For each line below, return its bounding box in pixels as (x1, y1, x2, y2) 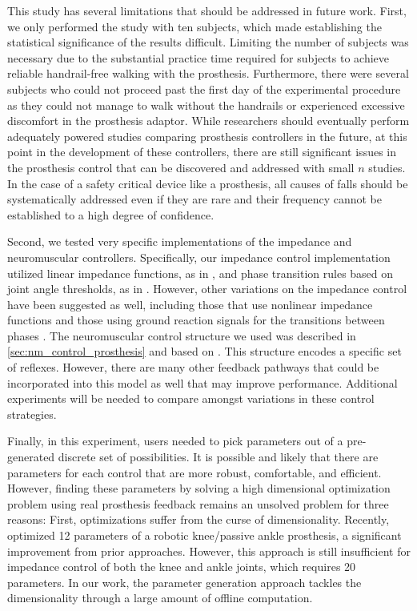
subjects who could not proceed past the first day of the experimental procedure (7, 80, 401, 97)
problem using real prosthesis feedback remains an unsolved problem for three (7, 495, 389, 512)
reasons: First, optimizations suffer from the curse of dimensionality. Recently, (7, 511, 390, 528)
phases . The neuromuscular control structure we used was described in (7, 327, 356, 344)
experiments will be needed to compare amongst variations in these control (7, 390, 375, 407)
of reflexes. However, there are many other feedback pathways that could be (7, 359, 379, 376)
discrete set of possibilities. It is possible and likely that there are (58, 448, 379, 465)
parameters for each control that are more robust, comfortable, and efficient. (7, 464, 382, 480)
